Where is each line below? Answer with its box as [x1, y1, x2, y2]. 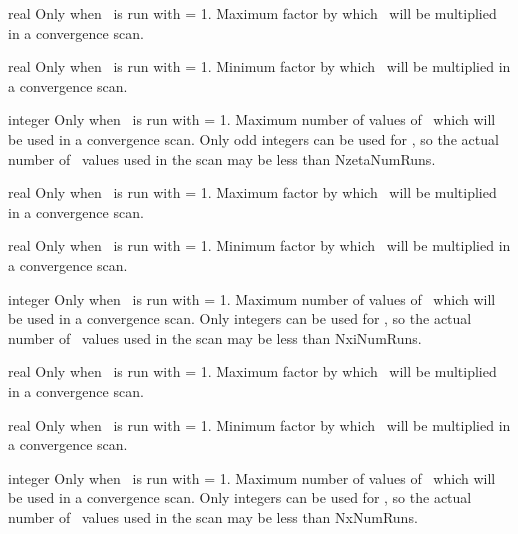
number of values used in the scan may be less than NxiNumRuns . [8, 327, 422, 348]
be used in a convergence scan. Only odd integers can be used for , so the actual [8, 128, 499, 149]
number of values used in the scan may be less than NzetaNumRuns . [8, 148, 436, 169]
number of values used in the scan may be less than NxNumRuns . [8, 506, 418, 527]
